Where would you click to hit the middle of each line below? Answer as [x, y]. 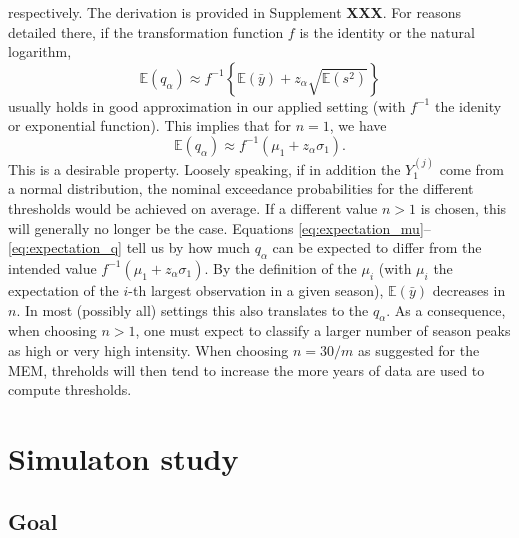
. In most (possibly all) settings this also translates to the [192, 309]
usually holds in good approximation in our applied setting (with [207, 105]
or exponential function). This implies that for [149, 125]
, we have [358, 125]
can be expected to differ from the [377, 247]
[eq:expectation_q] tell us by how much [129, 247]
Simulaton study [123, 457]
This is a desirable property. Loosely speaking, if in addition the [204, 168]
